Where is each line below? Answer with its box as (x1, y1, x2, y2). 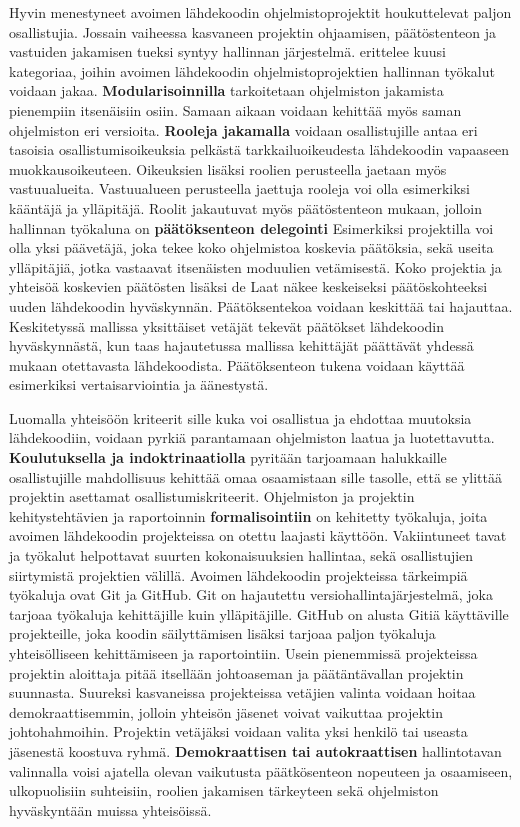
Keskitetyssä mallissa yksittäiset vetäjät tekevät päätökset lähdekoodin (9, 315, 444, 336)
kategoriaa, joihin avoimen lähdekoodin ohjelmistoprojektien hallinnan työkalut (9, 60, 495, 81)
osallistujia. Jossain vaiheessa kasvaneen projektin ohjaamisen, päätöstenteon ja (9, 21, 497, 42)
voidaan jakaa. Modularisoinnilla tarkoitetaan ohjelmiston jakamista (9, 80, 444, 101)
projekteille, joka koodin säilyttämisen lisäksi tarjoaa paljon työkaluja (9, 623, 436, 644)
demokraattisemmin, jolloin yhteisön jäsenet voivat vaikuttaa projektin (9, 701, 443, 722)
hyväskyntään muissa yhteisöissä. (9, 799, 212, 820)
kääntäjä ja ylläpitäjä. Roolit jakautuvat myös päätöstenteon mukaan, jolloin (9, 197, 482, 218)
